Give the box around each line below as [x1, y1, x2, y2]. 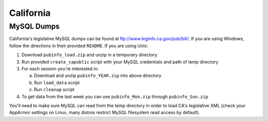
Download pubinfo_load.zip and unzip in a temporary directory [21, 52, 157, 58]
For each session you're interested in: [21, 65, 99, 71]
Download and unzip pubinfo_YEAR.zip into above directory [34, 72, 161, 79]
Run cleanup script [34, 87, 74, 93]
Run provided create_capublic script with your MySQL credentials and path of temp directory [21, 59, 218, 64]
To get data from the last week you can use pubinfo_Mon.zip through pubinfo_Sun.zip [21, 93, 208, 99]
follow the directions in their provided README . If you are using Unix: [9, 43, 148, 49]
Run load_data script [34, 79, 80, 85]
